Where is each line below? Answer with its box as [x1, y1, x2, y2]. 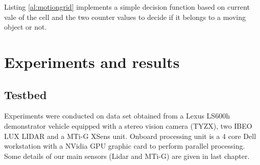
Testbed [4, 86, 47, 102]
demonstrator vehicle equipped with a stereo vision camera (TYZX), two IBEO [4, 120, 252, 131]
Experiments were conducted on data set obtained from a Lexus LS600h [4, 110, 230, 121]
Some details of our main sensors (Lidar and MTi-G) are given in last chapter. [4, 150, 250, 161]
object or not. [4, 21, 47, 32]
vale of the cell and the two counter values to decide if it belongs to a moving [4, 11, 246, 22]
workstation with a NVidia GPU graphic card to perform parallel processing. [4, 140, 245, 151]
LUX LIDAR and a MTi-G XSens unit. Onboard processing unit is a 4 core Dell [4, 130, 256, 141]
